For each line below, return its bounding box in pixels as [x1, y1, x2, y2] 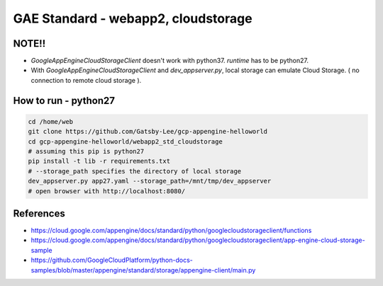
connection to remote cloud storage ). [30, 76, 142, 84]
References [13, 207, 65, 219]
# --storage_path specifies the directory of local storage [28, 167, 242, 175]
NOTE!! [13, 38, 46, 50]
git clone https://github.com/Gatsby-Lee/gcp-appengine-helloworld [28, 127, 268, 136]
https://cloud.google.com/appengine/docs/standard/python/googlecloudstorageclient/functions [30, 227, 312, 235]
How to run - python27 [13, 94, 115, 106]
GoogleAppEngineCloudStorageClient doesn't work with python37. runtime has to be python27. [30, 57, 309, 65]
